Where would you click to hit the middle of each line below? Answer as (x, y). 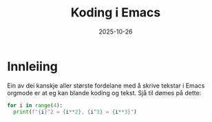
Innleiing (33, 66)
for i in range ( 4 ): (35, 105)
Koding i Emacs (116, 13)
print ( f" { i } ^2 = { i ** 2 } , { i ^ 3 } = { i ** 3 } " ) (75, 112)
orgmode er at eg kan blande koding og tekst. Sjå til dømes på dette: (104, 93)
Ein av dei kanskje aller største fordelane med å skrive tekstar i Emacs (106, 85)
